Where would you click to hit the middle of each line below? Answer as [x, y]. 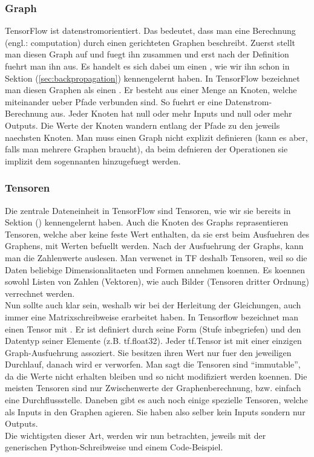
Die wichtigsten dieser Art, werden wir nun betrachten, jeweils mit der [136, 435]
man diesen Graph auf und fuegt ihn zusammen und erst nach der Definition [147, 54]
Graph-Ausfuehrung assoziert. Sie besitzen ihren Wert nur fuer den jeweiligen [148, 352]
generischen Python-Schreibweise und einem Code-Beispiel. [114, 447]
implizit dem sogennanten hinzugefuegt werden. [93, 160]
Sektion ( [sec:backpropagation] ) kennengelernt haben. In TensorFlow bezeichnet [152, 78]
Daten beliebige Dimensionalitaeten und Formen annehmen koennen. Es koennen [155, 269]
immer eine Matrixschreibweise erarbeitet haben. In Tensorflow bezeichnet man [152, 316]
